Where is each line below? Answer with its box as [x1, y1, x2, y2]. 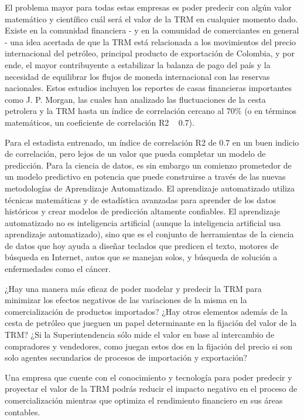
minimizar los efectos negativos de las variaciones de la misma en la [5, 294, 247, 306]
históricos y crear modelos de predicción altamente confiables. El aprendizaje [5, 205, 281, 217]
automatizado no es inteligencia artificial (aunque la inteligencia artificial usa [5, 216, 281, 229]
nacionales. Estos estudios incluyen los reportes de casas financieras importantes [5, 82, 292, 94]
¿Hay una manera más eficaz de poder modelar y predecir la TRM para [5, 282, 262, 294]
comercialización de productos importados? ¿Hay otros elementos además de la [5, 305, 288, 317]
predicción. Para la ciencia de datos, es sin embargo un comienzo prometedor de [5, 159, 292, 171]
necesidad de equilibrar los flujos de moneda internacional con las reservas [5, 70, 270, 82]
